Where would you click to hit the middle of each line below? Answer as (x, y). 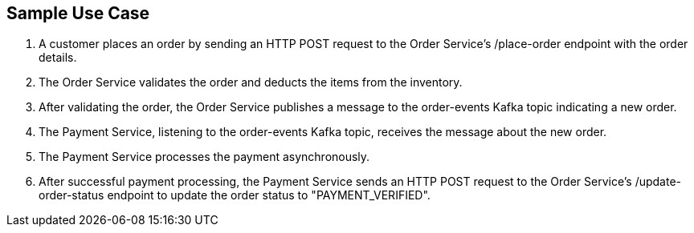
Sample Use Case (78, 13)
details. (58, 58)
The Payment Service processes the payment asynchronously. (204, 157)
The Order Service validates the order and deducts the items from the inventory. (251, 82)
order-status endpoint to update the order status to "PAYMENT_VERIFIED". (235, 195)
